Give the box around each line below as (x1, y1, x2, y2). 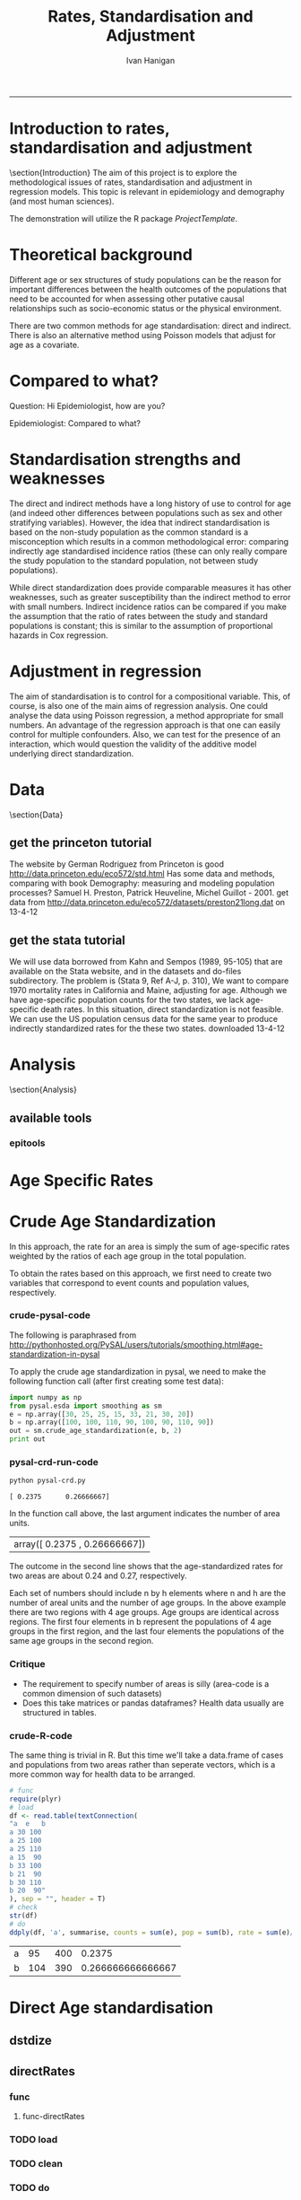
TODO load (9, 2133, 58, 2145)
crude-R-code (9, 1729, 73, 1742)
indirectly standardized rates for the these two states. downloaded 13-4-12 (9, 1023, 285, 1034)
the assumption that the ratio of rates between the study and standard (9, 610, 269, 621)
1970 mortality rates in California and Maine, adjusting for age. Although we (9, 985, 288, 996)
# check (9, 1903, 39, 1912)
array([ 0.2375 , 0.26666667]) (13, 1538, 146, 1550)
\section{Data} (9, 809, 64, 820)
